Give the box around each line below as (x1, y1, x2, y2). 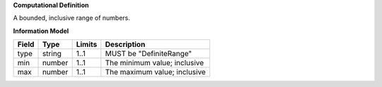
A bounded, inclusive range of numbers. (13, 14, 131, 22)
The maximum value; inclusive (105, 67, 207, 77)
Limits (76, 39, 98, 49)
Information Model (13, 27, 69, 35)
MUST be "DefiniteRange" (105, 49, 192, 59)
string (42, 49, 62, 59)
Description (105, 39, 146, 49)
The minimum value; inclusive (105, 58, 204, 68)
